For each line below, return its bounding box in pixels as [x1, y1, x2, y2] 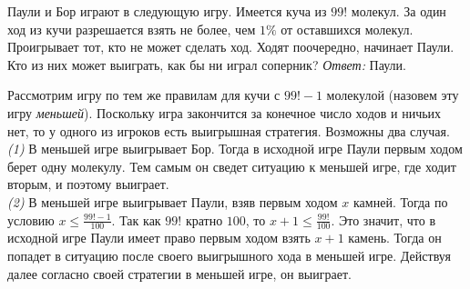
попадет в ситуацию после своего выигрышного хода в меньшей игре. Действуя [7, 245, 451, 264]
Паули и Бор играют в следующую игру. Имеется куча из [7, 2, 327, 20]
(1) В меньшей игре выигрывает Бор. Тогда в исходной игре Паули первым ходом [7, 139, 463, 158]
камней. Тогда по [353, 192, 448, 211]
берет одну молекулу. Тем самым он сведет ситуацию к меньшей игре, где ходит [7, 156, 456, 175]
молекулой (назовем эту [326, 85, 459, 105]
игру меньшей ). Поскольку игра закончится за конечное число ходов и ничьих [7, 103, 442, 122]
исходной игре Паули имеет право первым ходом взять [7, 228, 311, 247]
